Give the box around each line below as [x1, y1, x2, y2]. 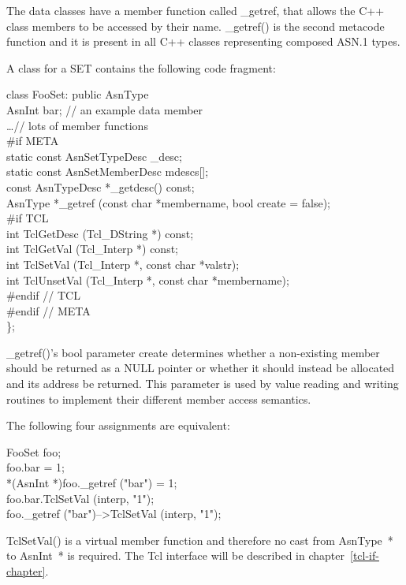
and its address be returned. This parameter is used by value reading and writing [6, 375, 399, 392]
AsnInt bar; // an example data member [6, 101, 203, 117]
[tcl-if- [350, 547, 379, 564]
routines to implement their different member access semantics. [6, 390, 311, 407]
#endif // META [6, 302, 91, 319]
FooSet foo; [6, 443, 61, 460]
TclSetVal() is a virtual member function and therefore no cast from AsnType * [6, 531, 393, 548]
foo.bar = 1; [6, 459, 65, 475]
